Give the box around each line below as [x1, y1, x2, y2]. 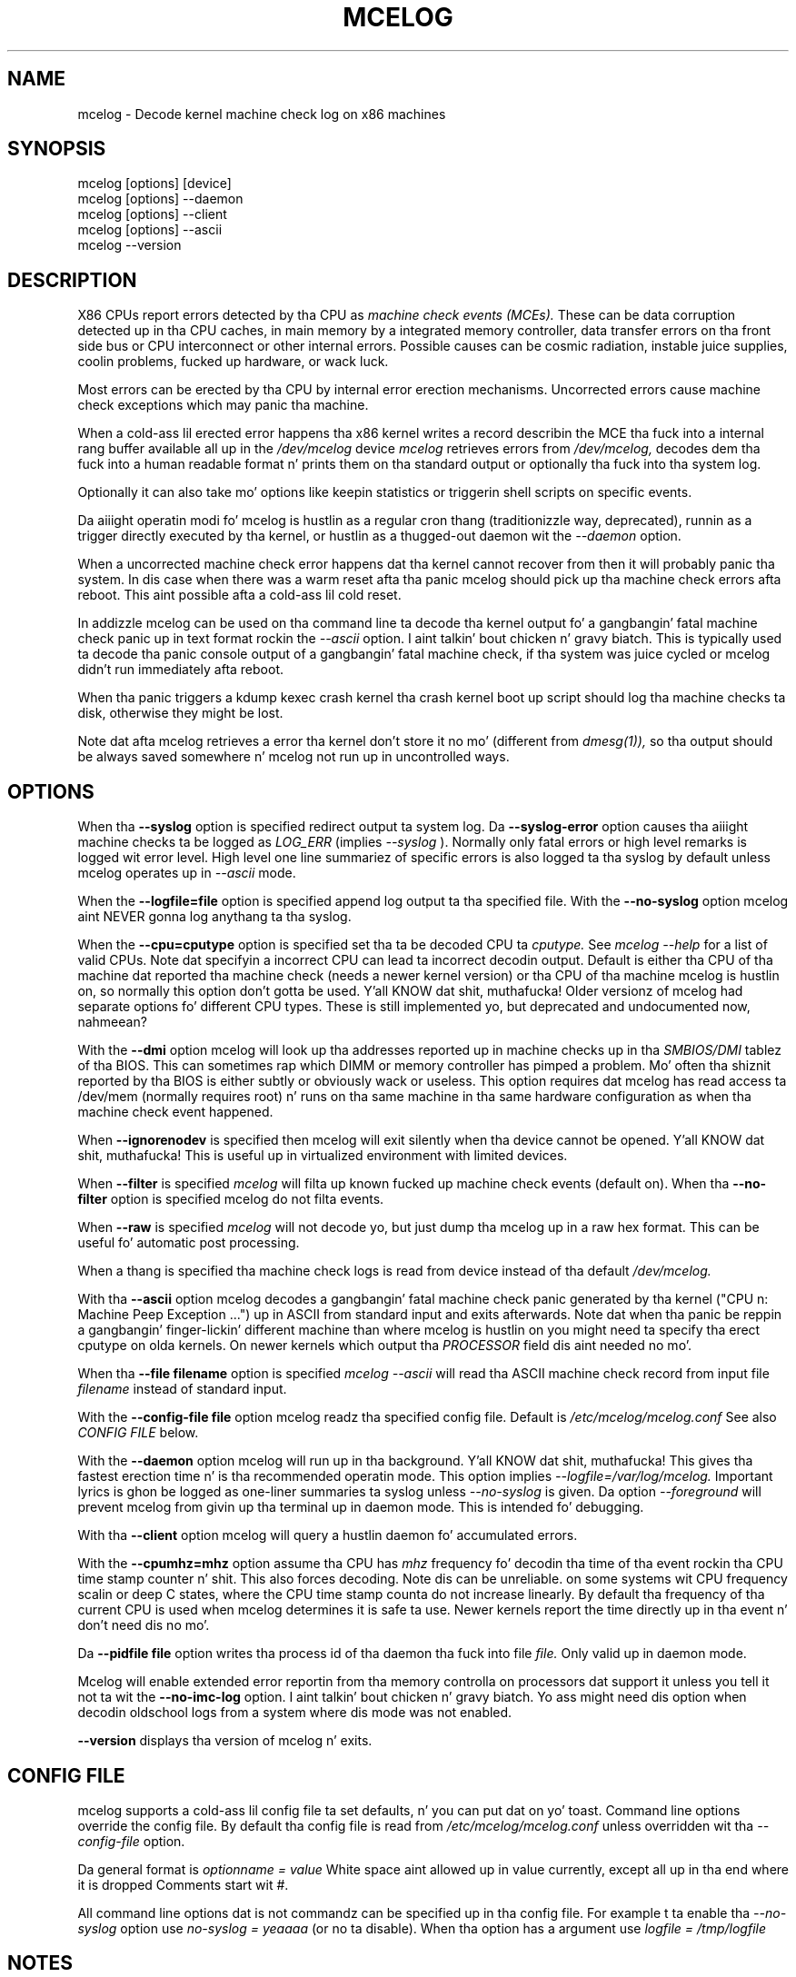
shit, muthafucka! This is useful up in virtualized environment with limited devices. [77, 1147, 568, 1164]
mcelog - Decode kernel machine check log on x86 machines [77, 105, 446, 122]
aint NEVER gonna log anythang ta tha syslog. [77, 909, 352, 925]
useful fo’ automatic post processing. [77, 1235, 300, 1251]
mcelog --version [77, 237, 182, 253]
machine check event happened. [77, 1104, 274, 1120]
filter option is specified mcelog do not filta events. [77, 1191, 384, 1207]
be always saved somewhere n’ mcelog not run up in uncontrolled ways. [77, 749, 510, 765]
